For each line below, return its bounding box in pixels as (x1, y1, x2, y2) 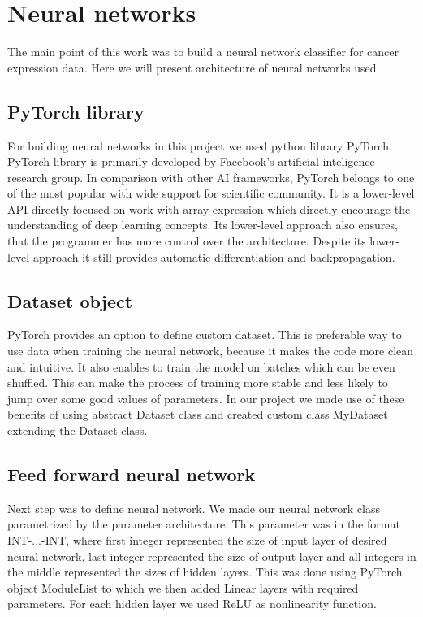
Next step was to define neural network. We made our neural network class (7, 499, 380, 516)
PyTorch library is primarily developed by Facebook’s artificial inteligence (7, 153, 375, 170)
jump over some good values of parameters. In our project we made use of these (7, 389, 404, 406)
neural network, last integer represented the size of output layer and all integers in (7, 547, 417, 564)
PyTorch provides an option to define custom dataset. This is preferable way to (7, 326, 402, 343)
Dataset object (7, 288, 133, 313)
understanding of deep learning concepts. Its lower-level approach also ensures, (7, 216, 398, 233)
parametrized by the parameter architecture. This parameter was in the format (7, 515, 400, 532)
